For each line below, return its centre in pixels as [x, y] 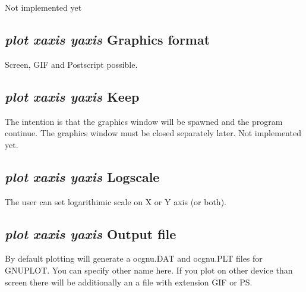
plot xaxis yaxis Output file [91, 233]
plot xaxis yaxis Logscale [82, 176]
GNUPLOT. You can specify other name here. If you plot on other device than [149, 270]
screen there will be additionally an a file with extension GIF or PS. [129, 282]
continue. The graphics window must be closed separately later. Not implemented [153, 133]
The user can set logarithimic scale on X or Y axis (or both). [116, 201]
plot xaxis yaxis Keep [72, 96]
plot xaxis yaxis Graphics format [108, 39]
